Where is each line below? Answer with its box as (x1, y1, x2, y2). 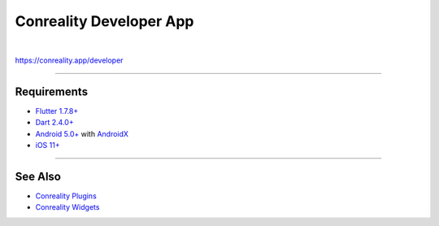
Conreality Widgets (35, 202, 100, 212)
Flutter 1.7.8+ (35, 106, 79, 115)
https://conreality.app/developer (15, 55, 124, 65)
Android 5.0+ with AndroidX (35, 128, 129, 138)
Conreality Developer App (15, 12, 194, 30)
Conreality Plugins (35, 191, 97, 201)
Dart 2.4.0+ (35, 118, 74, 128)
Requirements (15, 85, 89, 98)
